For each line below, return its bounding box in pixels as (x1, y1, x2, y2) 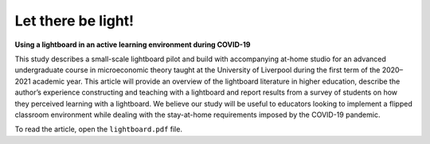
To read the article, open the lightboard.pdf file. (14, 124, 183, 134)
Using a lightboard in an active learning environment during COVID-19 (14, 40, 251, 49)
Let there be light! (14, 12, 135, 29)
